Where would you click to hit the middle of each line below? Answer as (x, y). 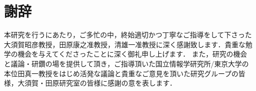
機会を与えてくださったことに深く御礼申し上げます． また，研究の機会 (132, 54)
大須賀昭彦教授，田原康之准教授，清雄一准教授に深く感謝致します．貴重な (125, 44)
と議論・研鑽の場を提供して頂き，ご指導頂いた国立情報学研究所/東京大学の (127, 63)
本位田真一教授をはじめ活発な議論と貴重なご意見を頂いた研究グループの (121, 73)
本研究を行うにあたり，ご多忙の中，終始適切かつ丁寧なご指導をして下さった (128, 35)
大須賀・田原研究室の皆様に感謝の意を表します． (97, 83)
